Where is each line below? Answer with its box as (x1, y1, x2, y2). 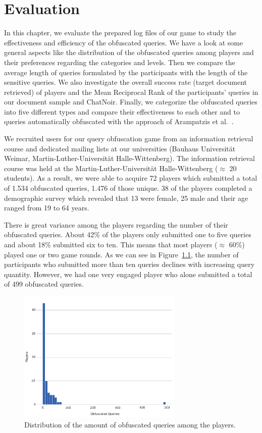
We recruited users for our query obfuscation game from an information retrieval (4, 133, 253, 144)
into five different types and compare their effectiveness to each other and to (4, 106, 240, 117)
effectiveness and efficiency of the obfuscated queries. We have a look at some (4, 37, 243, 47)
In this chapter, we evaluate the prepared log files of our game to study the (4, 27, 237, 38)
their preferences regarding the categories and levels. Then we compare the (4, 57, 235, 67)
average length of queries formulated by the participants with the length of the (4, 67, 248, 77)
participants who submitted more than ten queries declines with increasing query (4, 259, 255, 269)
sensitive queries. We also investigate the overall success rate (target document (4, 77, 247, 87)
